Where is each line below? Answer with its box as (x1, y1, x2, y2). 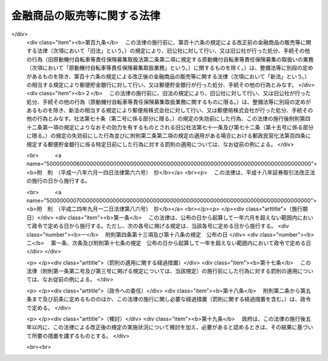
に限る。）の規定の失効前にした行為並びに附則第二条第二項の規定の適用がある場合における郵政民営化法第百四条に (26, 132, 311, 140)
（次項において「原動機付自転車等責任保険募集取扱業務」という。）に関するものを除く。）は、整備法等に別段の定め (26, 64, 313, 72)
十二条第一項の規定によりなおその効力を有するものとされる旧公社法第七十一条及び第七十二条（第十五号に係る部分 (26, 123, 314, 130)
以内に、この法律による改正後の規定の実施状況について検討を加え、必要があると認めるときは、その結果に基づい (31, 323, 313, 331)
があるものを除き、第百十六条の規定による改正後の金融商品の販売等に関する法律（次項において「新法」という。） (26, 73, 310, 80)
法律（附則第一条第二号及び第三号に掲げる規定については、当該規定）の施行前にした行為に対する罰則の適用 (26, 268, 298, 275)
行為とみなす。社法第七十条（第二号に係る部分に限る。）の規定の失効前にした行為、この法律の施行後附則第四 (36, 115, 311, 123)
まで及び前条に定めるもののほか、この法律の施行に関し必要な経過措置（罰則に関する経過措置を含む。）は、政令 (31, 295, 311, 303)
